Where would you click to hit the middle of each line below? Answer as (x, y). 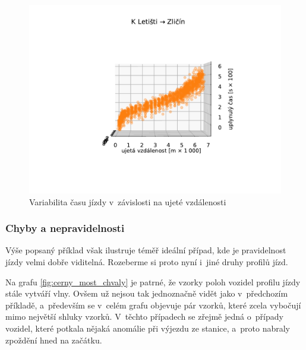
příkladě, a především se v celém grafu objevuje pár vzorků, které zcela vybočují (153, 305)
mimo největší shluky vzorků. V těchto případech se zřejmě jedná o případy (144, 316)
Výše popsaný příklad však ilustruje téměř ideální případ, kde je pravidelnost (146, 250)
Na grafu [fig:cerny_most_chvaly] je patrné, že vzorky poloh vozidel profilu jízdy (153, 281)
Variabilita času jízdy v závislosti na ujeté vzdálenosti (128, 201)
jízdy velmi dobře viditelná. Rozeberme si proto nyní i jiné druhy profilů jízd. (147, 262)
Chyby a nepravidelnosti (65, 228)
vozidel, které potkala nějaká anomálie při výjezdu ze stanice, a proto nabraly (148, 328)
